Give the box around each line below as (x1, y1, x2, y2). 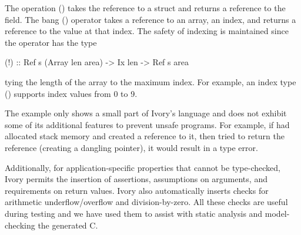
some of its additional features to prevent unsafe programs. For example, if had (5, 118, 290, 130)
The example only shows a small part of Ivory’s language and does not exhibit (5, 107, 287, 119)
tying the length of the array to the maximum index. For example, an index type (5, 75, 296, 88)
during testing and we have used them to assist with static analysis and (5, 207, 263, 219)
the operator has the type (5, 36, 97, 48)
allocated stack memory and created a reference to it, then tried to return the (5, 130, 285, 142)
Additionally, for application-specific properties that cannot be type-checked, (5, 161, 280, 173)
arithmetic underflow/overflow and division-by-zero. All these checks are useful (5, 196, 288, 208)
